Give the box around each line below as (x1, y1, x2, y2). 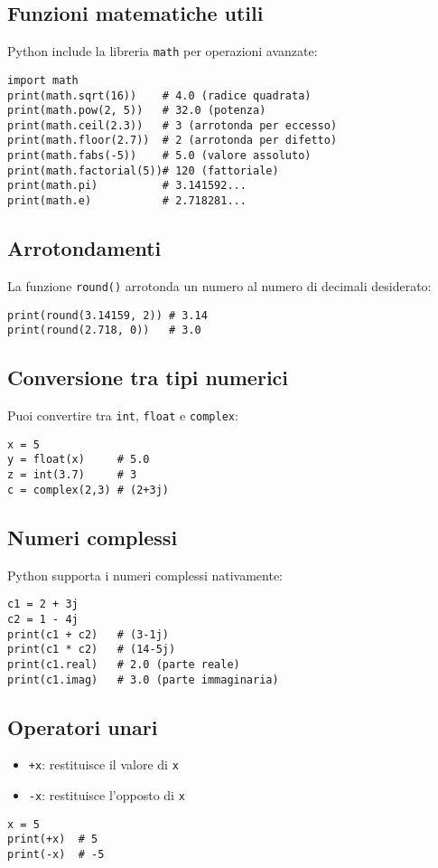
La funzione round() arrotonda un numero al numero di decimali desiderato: (7, 276, 432, 295)
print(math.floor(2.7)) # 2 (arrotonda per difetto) (7, 134, 338, 147)
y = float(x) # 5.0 (7, 453, 150, 467)
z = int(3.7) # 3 (7, 468, 137, 482)
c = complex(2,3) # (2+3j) (7, 483, 169, 496)
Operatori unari (7, 712, 158, 741)
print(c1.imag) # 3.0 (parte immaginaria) (7, 673, 279, 686)
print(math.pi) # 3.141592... (7, 179, 247, 193)
